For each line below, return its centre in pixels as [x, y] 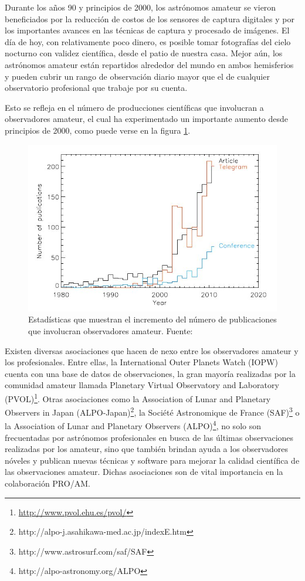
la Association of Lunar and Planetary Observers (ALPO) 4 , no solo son [133, 425]
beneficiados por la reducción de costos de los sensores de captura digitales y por [150, 18]
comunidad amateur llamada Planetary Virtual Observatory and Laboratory [142, 385]
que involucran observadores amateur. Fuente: [111, 330]
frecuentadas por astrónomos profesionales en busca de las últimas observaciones [149, 437]
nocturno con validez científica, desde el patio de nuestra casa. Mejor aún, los [144, 53]
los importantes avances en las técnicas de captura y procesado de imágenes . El [147, 30]
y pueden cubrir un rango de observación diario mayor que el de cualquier [137, 76]
